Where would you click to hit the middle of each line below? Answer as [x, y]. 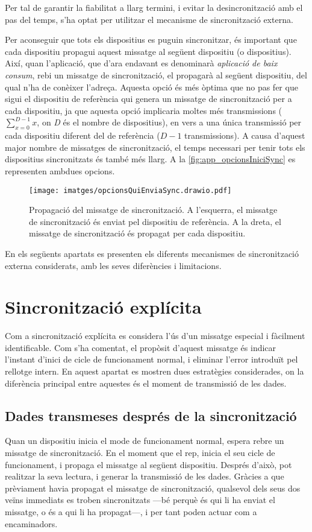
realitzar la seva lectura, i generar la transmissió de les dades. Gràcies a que [145, 476]
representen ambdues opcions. [60, 170]
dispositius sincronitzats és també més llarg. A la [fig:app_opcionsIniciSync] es [150, 159]
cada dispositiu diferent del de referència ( [83, 135]
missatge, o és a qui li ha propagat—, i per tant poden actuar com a [131, 511]
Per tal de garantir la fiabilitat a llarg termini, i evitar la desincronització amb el [154, 7]
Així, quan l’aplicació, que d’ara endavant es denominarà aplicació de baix [141, 63]
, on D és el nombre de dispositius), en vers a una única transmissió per [169, 122]
